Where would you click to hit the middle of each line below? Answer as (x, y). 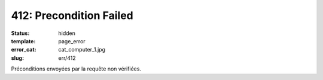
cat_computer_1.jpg (82, 50)
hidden (67, 33)
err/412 (67, 58)
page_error (72, 41)
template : (23, 41)
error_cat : (24, 50)
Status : (20, 33)
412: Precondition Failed (72, 15)
